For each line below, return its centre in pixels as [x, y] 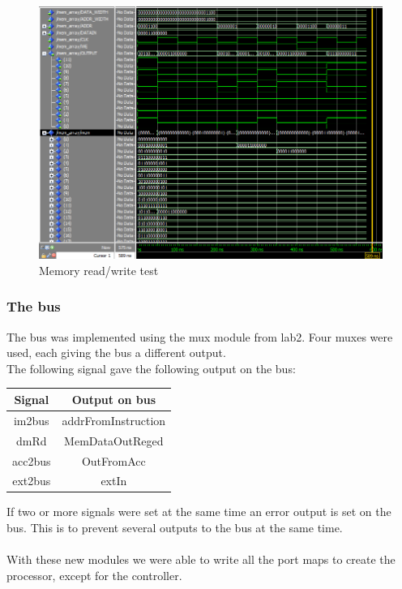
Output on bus [114, 399]
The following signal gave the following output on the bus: [151, 368]
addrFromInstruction [114, 420]
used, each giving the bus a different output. [116, 353]
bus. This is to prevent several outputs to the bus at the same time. [175, 528]
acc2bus [32, 460]
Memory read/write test [99, 270]
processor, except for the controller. [94, 575]
